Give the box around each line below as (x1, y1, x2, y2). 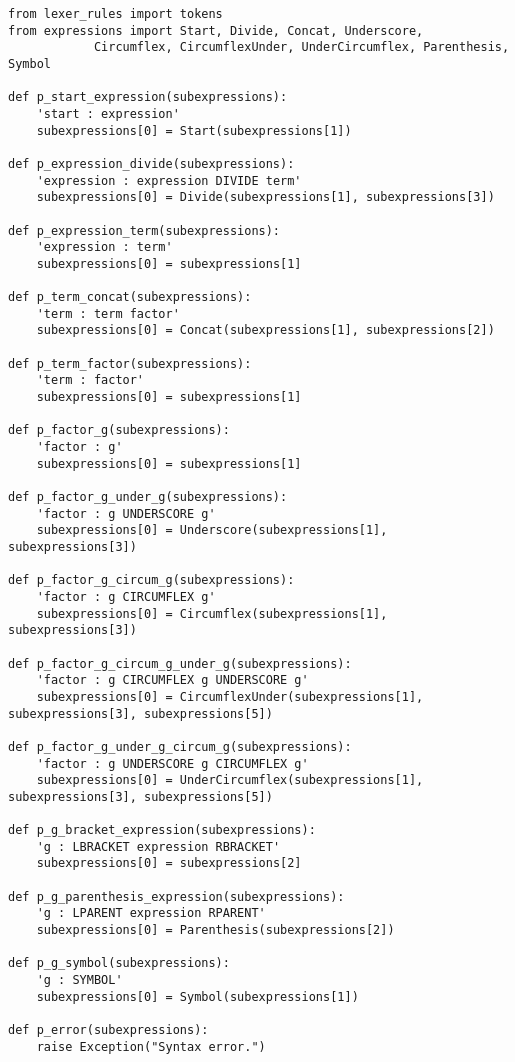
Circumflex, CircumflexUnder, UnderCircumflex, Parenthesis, (93, 40, 510, 55)
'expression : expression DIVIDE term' (36, 173, 302, 188)
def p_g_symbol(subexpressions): (8, 956, 230, 971)
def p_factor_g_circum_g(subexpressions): (8, 573, 295, 588)
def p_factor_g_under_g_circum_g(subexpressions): (8, 739, 352, 754)
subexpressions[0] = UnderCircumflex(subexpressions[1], (36, 773, 424, 788)
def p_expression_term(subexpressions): (8, 223, 281, 238)
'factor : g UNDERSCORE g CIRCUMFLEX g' (36, 756, 309, 771)
